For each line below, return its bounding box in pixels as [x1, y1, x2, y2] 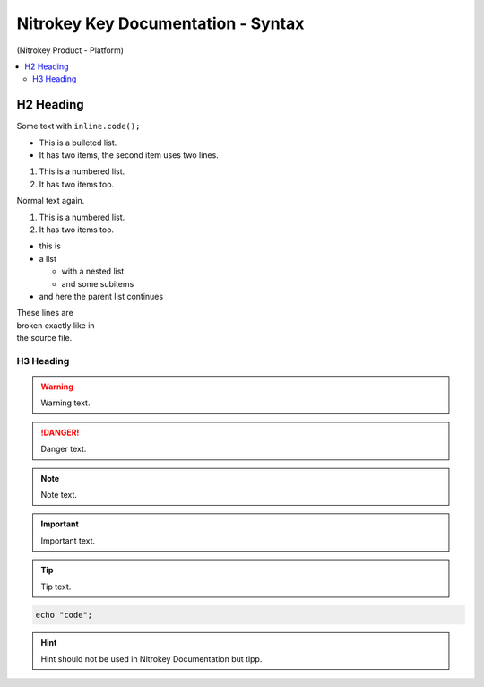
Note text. [40, 490, 78, 500]
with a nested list [61, 265, 125, 277]
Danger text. [40, 444, 87, 455]
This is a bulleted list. [39, 137, 117, 148]
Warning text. [40, 397, 91, 408]
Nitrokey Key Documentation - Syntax [16, 13, 305, 33]
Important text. [40, 535, 96, 546]
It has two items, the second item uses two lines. [39, 150, 219, 161]
